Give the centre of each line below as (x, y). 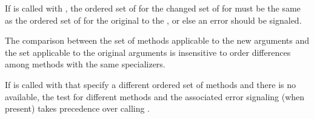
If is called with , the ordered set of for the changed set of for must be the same (153, 8)
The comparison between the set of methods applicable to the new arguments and (157, 40)
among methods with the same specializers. (85, 64)
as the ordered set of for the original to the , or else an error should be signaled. (153, 20)
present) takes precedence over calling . (78, 108)
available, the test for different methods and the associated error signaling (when (155, 96)
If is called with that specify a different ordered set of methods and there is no (151, 84)
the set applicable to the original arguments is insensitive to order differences (148, 52)
